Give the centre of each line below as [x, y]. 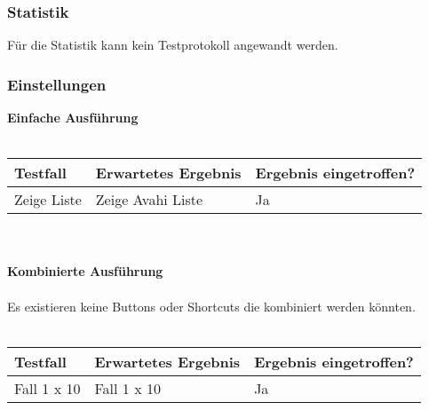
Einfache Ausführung [73, 118]
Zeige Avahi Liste [149, 200]
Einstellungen [57, 84]
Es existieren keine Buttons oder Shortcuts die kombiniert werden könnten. [211, 306]
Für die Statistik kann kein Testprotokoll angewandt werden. [173, 45]
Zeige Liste [48, 200]
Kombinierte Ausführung [85, 271]
